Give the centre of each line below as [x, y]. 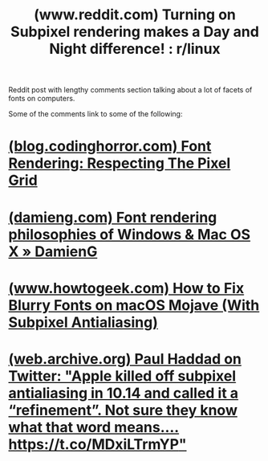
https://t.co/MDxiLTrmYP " [97, 444]
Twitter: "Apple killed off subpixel [122, 376]
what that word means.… [94, 427]
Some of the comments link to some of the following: [95, 114]
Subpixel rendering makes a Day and [135, 32]
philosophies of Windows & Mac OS [130, 234]
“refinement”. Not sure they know [123, 410]
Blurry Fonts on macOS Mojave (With [134, 305]
